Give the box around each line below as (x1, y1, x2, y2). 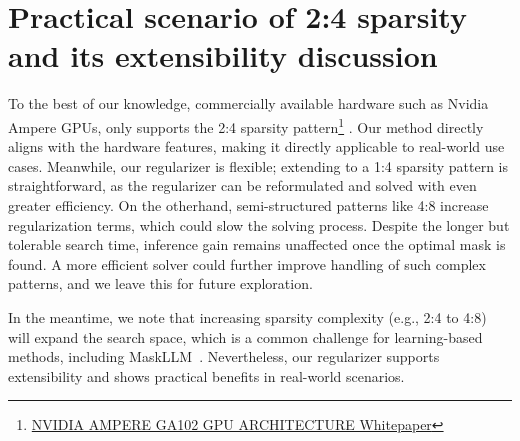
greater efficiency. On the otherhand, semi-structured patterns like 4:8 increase (8, 194, 489, 215)
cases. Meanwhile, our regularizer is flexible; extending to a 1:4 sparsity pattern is (8, 155, 509, 176)
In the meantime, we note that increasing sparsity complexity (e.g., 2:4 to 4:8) (8, 306, 487, 327)
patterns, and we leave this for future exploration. (8, 273, 313, 294)
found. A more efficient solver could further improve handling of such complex (8, 253, 486, 274)
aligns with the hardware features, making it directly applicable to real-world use (8, 136, 505, 157)
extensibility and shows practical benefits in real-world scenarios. (8, 365, 405, 386)
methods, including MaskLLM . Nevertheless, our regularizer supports (8, 346, 440, 367)
